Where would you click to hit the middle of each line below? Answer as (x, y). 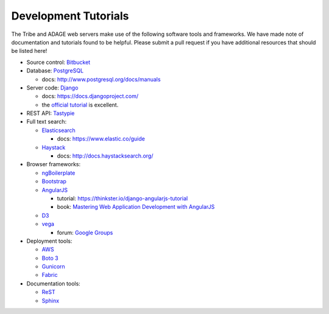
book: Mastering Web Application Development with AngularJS (136, 207)
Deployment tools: (49, 241)
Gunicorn (53, 267)
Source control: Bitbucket (58, 62)
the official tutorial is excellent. (80, 105)
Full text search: (47, 122)
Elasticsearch (58, 130)
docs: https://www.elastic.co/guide (101, 139)
